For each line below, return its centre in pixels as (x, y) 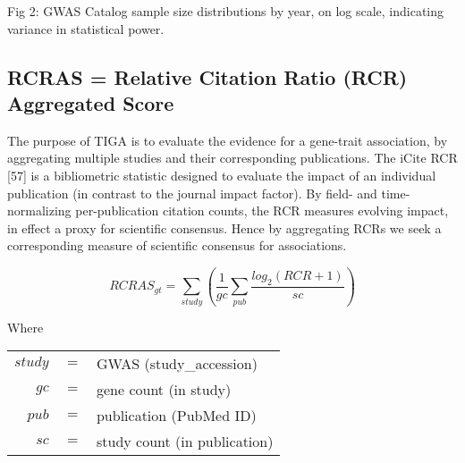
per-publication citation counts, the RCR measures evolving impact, (262, 210)
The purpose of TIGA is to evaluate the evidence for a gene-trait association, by (228, 140)
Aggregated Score (91, 102)
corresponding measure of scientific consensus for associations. (177, 245)
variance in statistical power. (86, 28)
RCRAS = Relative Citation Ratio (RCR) (207, 76)
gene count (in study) (164, 390)
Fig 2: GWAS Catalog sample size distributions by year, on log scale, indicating (226, 11)
